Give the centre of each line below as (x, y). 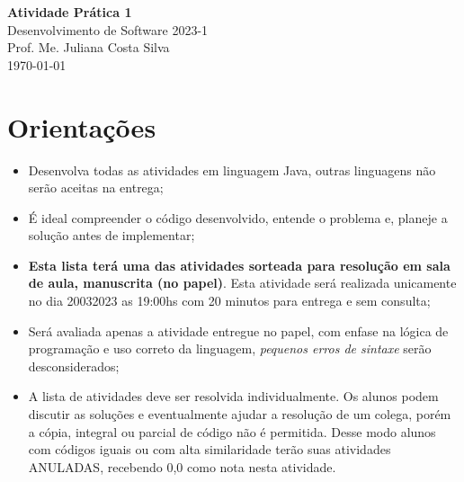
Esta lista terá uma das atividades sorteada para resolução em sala (239, 265)
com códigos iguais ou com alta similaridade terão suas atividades (210, 449)
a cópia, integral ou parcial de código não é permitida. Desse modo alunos (232, 431)
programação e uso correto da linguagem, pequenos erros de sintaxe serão (230, 348)
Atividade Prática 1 (70, 12)
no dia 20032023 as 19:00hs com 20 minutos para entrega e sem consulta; (229, 301)
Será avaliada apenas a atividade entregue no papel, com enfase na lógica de (238, 330)
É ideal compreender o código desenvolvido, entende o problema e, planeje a (238, 217)
